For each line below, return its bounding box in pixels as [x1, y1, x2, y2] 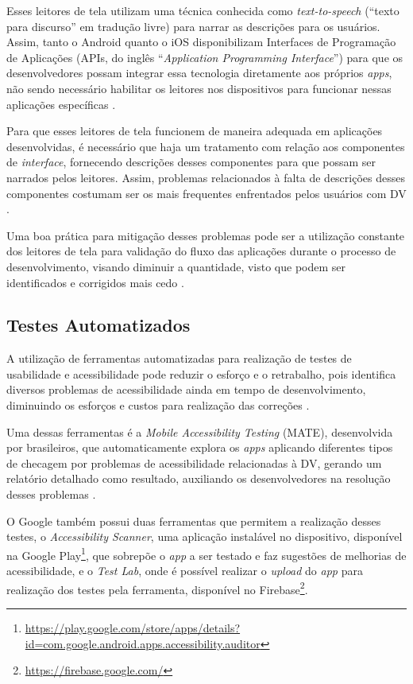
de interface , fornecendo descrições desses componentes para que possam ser [6, 154, 376, 170]
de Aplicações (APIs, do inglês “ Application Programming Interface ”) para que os [6, 49, 403, 65]
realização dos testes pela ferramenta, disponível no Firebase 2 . [6, 578, 308, 597]
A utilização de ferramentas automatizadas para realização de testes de [6, 350, 352, 367]
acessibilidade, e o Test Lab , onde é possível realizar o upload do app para [6, 562, 363, 579]
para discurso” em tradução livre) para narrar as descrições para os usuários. [6, 17, 380, 34]
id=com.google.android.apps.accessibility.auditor [25, 635, 261, 651]
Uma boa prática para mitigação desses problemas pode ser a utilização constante [6, 227, 405, 243]
